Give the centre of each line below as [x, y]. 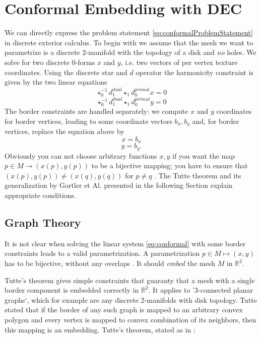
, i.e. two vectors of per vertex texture [179, 62]
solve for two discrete [37, 62]
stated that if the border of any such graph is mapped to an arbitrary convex [124, 310]
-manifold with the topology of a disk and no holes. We [171, 52]
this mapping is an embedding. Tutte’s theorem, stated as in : [100, 329]
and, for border [216, 121]
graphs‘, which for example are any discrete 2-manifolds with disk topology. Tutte [131, 299]
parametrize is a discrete [42, 52]
